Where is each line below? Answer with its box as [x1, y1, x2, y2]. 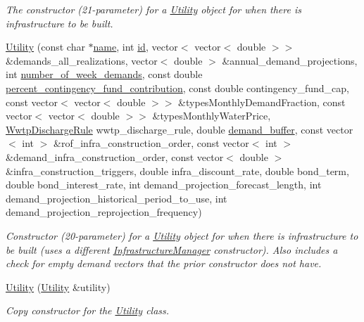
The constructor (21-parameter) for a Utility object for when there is [6, 2, 301, 16]
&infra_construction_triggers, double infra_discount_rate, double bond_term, [6, 163, 349, 178]
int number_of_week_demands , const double [6, 67, 203, 82]
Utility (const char [6, 39, 85, 54]
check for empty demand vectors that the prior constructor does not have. [6, 256, 322, 271]
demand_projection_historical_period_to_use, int [6, 191, 227, 205]
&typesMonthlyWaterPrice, [152, 108, 271, 123]
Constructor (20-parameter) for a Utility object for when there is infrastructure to [6, 228, 358, 243]
